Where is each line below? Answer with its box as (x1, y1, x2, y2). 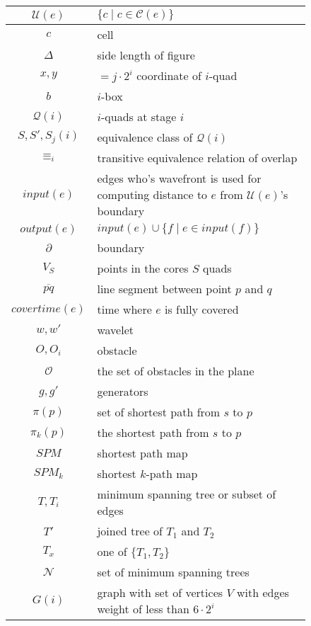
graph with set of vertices (97, 584, 223, 601)
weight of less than (97, 601, 189, 617)
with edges (237, 584, 289, 601)
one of (97, 543, 127, 559)
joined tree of (97, 523, 163, 539)
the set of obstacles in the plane (97, 363, 254, 379)
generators (97, 383, 148, 399)
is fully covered (164, 301, 239, 317)
